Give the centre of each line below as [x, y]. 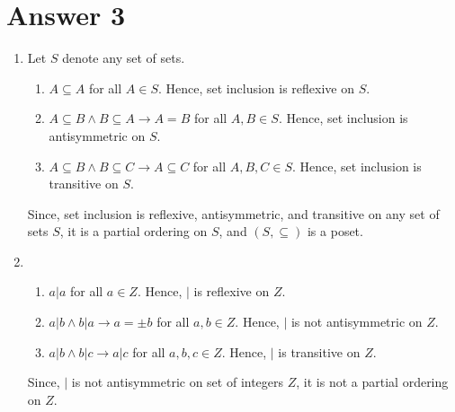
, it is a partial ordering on [134, 231]
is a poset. [335, 231]
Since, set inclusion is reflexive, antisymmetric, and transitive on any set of [233, 213]
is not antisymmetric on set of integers [178, 382]
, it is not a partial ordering [372, 382]
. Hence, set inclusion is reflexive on [256, 88]
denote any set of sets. [124, 58]
